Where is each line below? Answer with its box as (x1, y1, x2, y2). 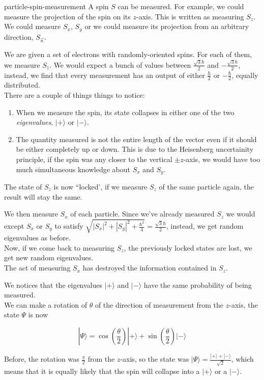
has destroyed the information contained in (82, 262, 217, 273)
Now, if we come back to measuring (4, 242, 115, 253)
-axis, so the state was (120, 354, 189, 364)
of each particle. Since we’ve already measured (70, 208, 215, 219)
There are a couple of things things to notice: (4, 89, 145, 100)
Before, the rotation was (4, 354, 79, 364)
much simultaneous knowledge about (16, 164, 130, 174)
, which (231, 354, 254, 364)
